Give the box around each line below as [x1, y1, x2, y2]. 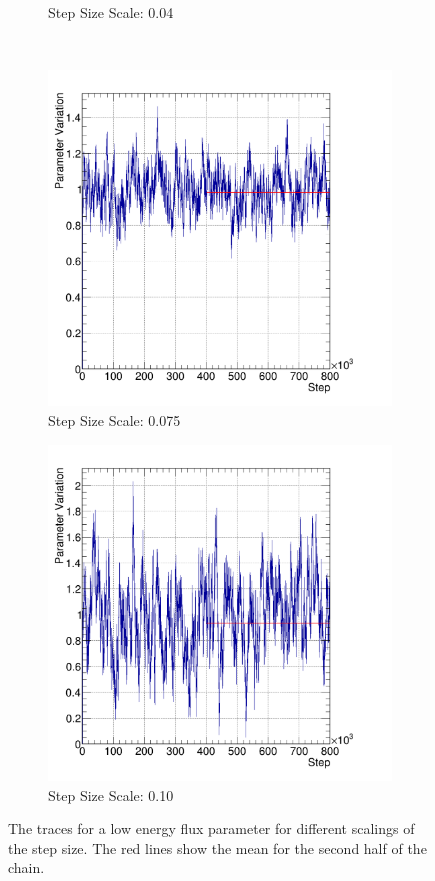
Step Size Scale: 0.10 [48, 784, 174, 805]
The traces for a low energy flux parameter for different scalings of [8, 818, 415, 839]
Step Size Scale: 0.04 [48, 2, 174, 22]
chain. [8, 857, 45, 878]
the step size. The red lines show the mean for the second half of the [8, 837, 427, 858]
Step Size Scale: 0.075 [48, 410, 181, 431]
